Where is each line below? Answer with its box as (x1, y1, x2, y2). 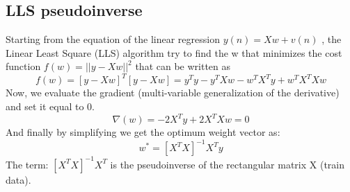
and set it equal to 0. (6, 99, 95, 114)
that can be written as (135, 59, 231, 73)
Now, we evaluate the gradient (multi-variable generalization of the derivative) (6, 85, 340, 100)
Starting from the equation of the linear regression (6, 32, 220, 46)
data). (6, 172, 31, 186)
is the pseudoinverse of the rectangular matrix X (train (110, 157, 345, 171)
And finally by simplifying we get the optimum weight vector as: (6, 125, 280, 139)
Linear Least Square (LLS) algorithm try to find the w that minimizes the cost (6, 45, 342, 60)
